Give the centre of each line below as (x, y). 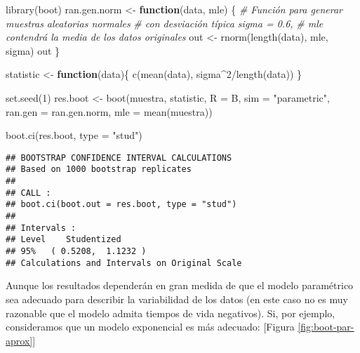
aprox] (19, 340)
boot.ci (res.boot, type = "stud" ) (74, 135)
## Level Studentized (64, 240)
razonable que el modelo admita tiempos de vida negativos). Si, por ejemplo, (171, 313)
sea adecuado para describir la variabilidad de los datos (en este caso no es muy (177, 299)
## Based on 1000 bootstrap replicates (99, 169)
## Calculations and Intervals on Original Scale (124, 263)
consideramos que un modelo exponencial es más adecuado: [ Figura (150, 327)
